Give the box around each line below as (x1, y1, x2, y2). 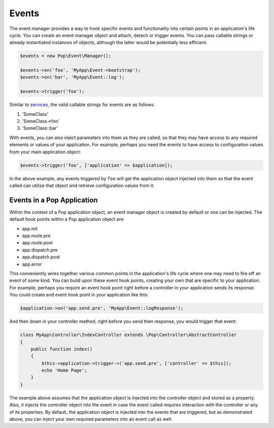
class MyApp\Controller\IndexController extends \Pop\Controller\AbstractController (20, 332, 237, 338)
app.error (22, 261, 42, 267)
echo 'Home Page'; (41, 368, 87, 373)
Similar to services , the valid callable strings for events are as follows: (9, 102, 155, 108)
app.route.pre (22, 233, 51, 239)
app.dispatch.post (22, 254, 60, 260)
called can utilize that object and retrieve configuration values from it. (9, 182, 155, 188)
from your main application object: (9, 149, 81, 155)
